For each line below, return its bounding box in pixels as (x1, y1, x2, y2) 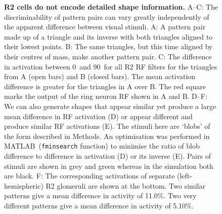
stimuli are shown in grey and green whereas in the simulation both (4, 160, 213, 171)
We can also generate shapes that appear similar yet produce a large (4, 100, 216, 111)
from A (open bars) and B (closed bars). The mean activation (4, 71, 196, 82)
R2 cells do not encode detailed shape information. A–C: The (4, 2, 218, 12)
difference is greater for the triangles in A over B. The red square (4, 81, 206, 91)
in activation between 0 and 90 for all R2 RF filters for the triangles (4, 61, 217, 72)
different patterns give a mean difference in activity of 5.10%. (4, 200, 194, 210)
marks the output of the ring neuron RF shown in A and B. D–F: (4, 91, 207, 101)
